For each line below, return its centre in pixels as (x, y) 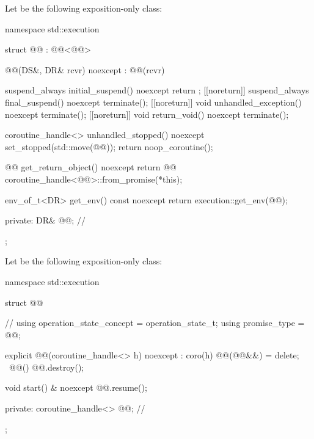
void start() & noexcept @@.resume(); (76, 387)
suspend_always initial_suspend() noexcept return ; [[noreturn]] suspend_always (157, 90)
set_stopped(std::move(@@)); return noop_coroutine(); (109, 146)
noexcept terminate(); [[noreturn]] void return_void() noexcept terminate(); (147, 114)
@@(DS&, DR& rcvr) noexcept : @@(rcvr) (85, 69)
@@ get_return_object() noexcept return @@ (91, 167)
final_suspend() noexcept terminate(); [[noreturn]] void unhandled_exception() (153, 102)
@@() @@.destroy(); (46, 367)
